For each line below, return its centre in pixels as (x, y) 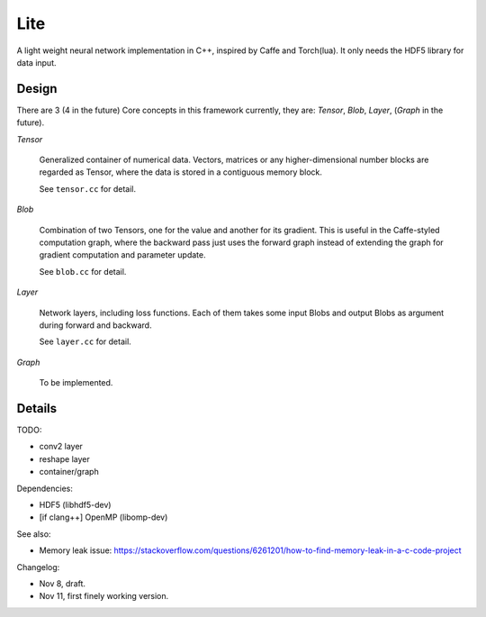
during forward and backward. (95, 325)
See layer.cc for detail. (85, 341)
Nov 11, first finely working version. (104, 596)
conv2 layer (61, 447)
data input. (37, 62)
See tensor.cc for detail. (88, 188)
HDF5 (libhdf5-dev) (75, 504)
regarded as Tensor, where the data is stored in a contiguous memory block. (181, 172)
